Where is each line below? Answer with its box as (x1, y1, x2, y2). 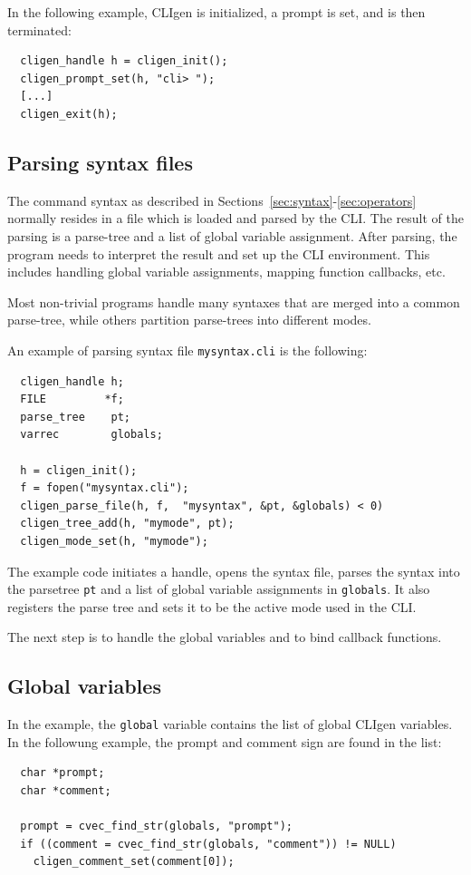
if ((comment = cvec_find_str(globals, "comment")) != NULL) (20, 837, 397, 851)
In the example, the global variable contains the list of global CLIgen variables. (7, 715, 453, 734)
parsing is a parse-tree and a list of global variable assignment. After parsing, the (7, 226, 457, 245)
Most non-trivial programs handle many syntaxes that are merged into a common (7, 292, 460, 311)
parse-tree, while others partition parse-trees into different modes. (7, 310, 371, 329)
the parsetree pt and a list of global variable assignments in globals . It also (7, 579, 430, 598)
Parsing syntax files (7, 148, 193, 176)
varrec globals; (20, 428, 163, 442)
